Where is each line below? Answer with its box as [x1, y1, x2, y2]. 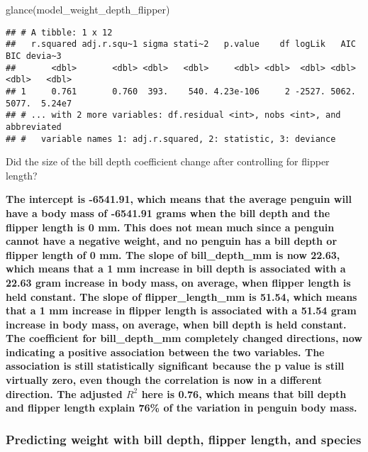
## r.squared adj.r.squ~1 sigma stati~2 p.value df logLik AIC [6, 39, 356, 50]
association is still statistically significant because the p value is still [6, 358, 345, 373]
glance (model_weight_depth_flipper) [6, 2, 170, 16]
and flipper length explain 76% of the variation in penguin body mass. [6, 400, 357, 415]
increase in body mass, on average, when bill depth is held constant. [6, 316, 347, 331]
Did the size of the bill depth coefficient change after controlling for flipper [6, 154, 330, 169]
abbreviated [6, 121, 62, 132]
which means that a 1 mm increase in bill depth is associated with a [6, 261, 346, 276]
